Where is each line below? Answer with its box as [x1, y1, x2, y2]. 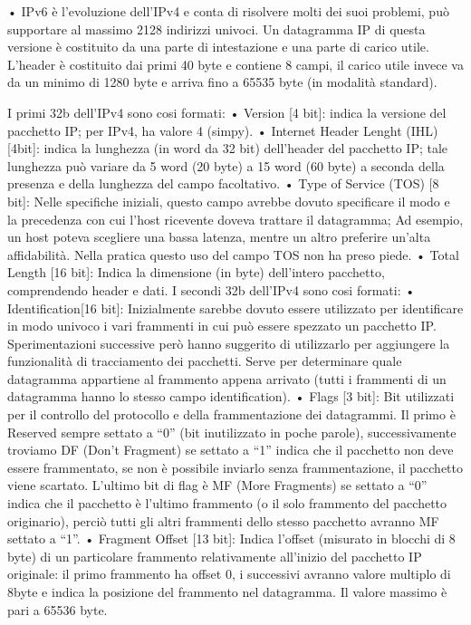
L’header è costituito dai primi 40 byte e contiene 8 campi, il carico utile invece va [7, 54, 464, 73]
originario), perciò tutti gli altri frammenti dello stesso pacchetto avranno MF [7, 511, 439, 530]
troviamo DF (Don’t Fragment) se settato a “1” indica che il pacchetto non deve [7, 440, 454, 459]
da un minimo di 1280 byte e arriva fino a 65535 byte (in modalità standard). [7, 72, 437, 91]
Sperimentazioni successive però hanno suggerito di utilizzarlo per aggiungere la [7, 333, 450, 352]
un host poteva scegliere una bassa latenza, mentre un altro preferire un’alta [7, 227, 431, 246]
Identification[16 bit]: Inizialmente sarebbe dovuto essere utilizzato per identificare [7, 298, 464, 317]
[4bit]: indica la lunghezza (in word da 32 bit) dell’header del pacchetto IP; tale [7, 139, 448, 158]
